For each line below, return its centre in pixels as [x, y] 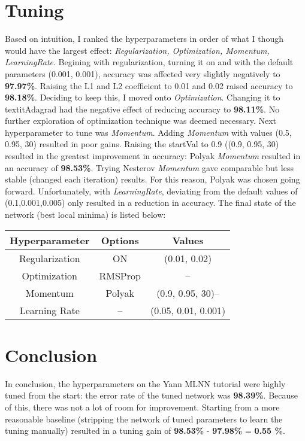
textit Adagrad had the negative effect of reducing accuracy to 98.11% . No [142, 109]
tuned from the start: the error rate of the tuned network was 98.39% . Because [152, 395]
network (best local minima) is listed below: [85, 215]
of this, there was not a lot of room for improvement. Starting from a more [142, 407]
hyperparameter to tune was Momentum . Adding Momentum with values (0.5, [148, 132]
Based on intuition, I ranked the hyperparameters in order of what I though [144, 39]
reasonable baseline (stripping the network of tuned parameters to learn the [144, 419]
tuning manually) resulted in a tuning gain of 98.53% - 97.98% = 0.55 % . [145, 431]
